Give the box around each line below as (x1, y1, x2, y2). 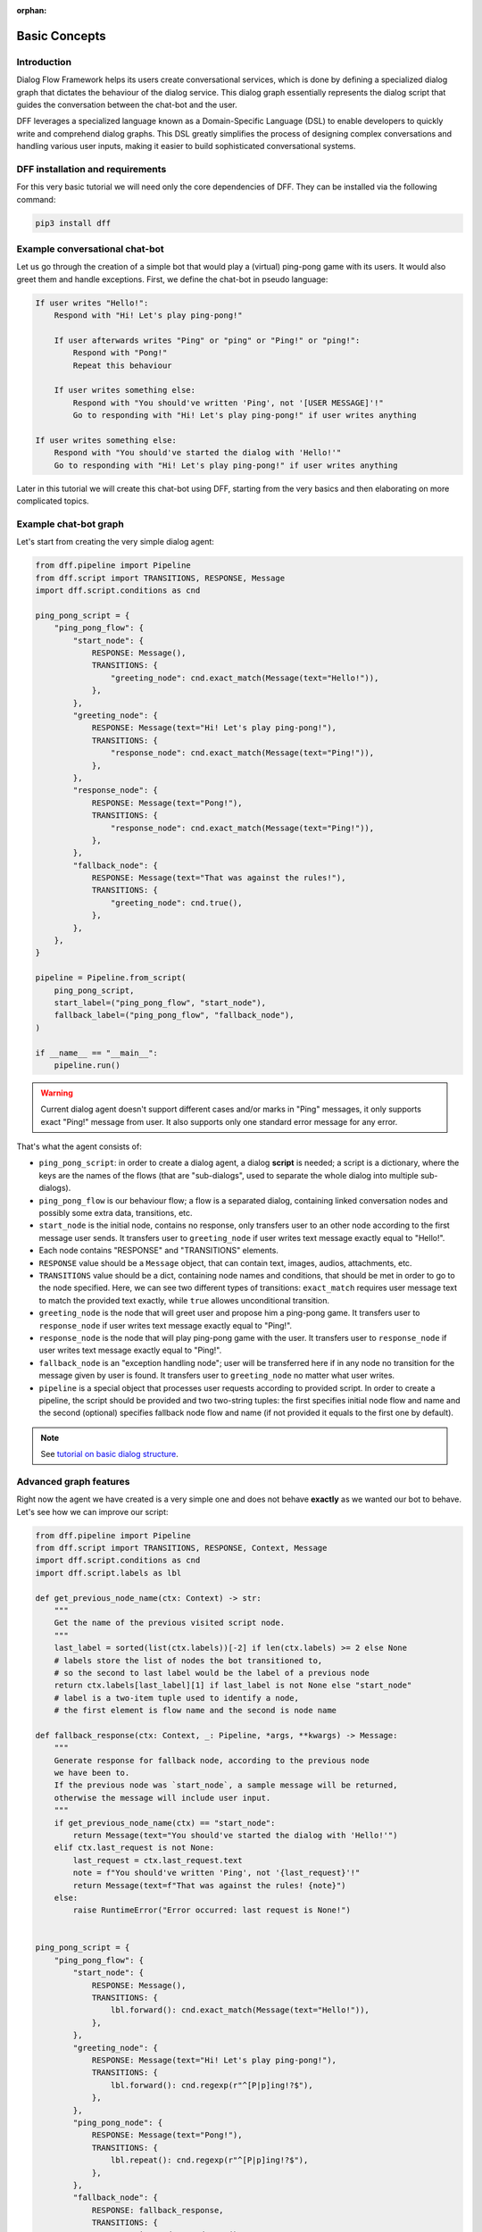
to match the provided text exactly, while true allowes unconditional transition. (38, 1295, 330, 1305)
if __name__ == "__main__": (35, 1047, 158, 1058)
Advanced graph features (16, 1475, 130, 1487)
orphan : (16, 5, 47, 15)
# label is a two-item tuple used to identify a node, (54, 1693, 299, 1703)
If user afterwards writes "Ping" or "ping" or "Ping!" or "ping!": (54, 335, 361, 346)
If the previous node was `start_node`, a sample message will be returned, (54, 1780, 398, 1790)
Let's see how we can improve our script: (16, 1506, 169, 1517)
